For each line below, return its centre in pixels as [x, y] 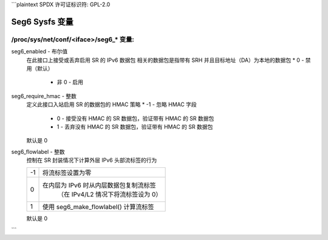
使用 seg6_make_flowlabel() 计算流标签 [98, 207]
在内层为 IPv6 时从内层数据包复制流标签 [99, 185]
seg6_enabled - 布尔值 [39, 52]
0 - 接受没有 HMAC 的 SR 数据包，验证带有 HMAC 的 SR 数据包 [135, 118]
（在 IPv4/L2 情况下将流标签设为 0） [110, 195]
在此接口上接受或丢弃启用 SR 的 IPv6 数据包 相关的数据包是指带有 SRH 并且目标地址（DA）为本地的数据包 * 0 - [165, 60]
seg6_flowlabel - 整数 [38, 152]
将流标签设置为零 [67, 173]
